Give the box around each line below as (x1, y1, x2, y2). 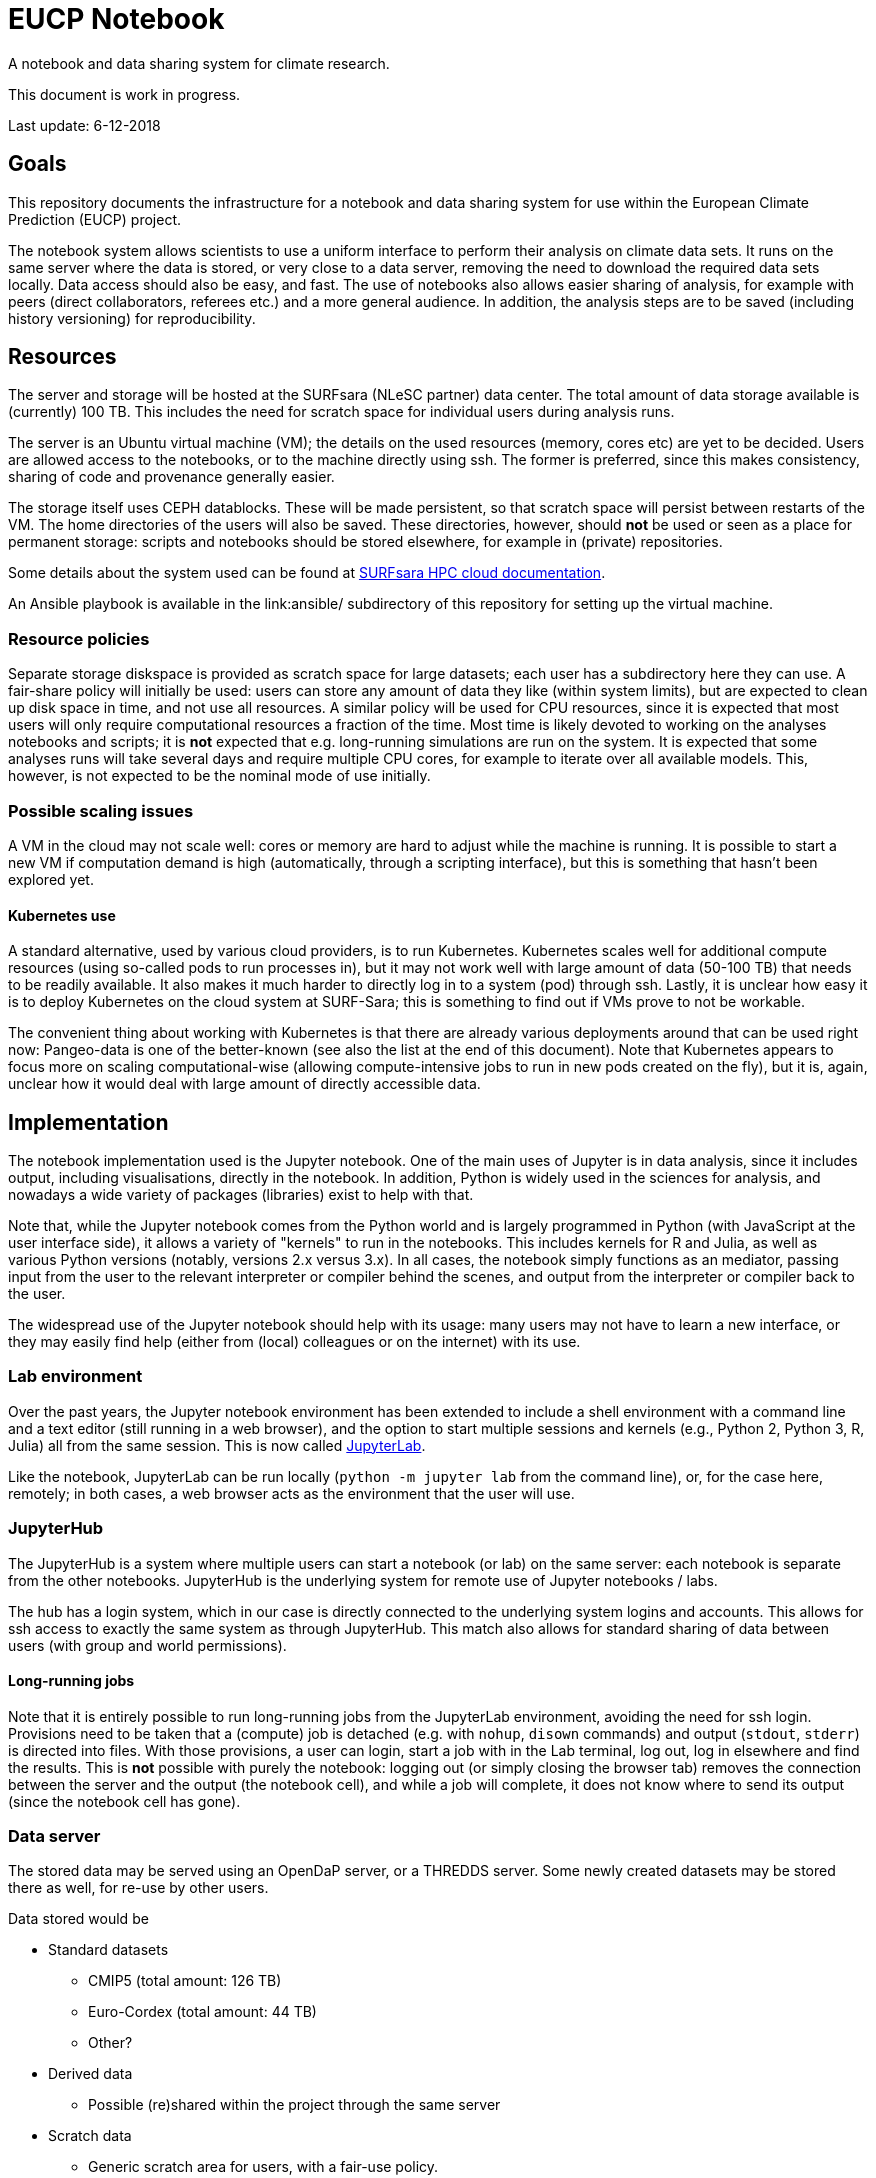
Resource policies (8, 628, 150, 649)
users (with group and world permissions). (8, 1636, 287, 1654)
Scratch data (48, 2127, 132, 2145)
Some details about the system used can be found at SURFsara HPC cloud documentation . (8, 564, 606, 582)
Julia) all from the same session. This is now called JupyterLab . (8, 1436, 426, 1454)
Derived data (48, 2065, 133, 2083)
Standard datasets (48, 1941, 169, 1959)
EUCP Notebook (8, 2, 225, 36)
